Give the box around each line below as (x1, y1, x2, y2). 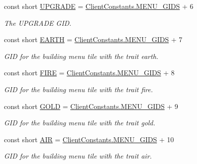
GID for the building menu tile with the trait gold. (4, 117, 155, 128)
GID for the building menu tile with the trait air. (4, 151, 152, 161)
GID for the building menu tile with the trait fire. (4, 84, 153, 94)
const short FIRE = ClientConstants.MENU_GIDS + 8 (4, 67, 175, 78)
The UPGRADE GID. (4, 17, 72, 28)
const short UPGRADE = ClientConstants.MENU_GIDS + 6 (4, 1, 194, 11)
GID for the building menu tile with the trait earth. (4, 51, 158, 61)
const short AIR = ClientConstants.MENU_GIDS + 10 (4, 134, 174, 144)
